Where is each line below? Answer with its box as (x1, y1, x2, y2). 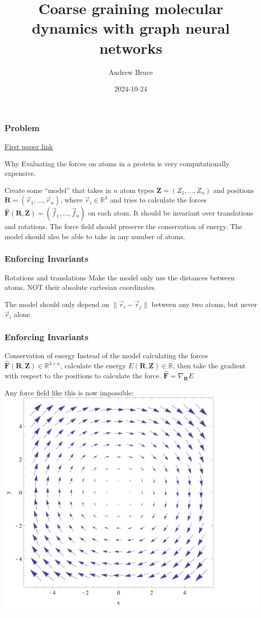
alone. (14, 309, 32, 320)
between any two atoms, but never (151, 298, 257, 309)
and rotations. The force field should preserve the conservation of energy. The (5, 221, 242, 232)
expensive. (5, 168, 36, 178)
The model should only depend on (5, 298, 109, 309)
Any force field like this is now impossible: (5, 387, 134, 397)
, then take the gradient (173, 360, 246, 371)
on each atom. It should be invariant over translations (88, 208, 253, 218)
